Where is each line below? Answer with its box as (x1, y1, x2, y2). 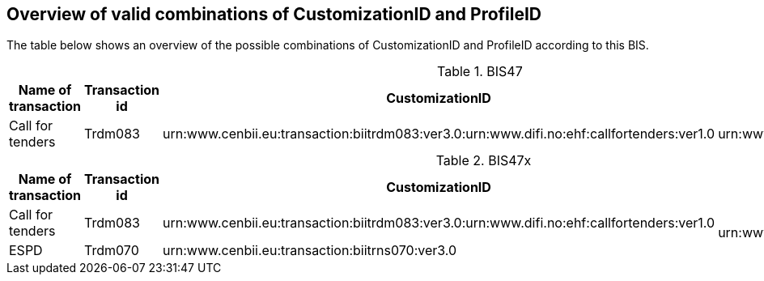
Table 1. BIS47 (437, 63, 523, 80)
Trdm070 (84, 242, 139, 259)
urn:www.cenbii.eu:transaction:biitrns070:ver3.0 (163, 242, 457, 259)
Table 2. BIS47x (435, 152, 532, 169)
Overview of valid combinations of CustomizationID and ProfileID (6, 4, 542, 24)
